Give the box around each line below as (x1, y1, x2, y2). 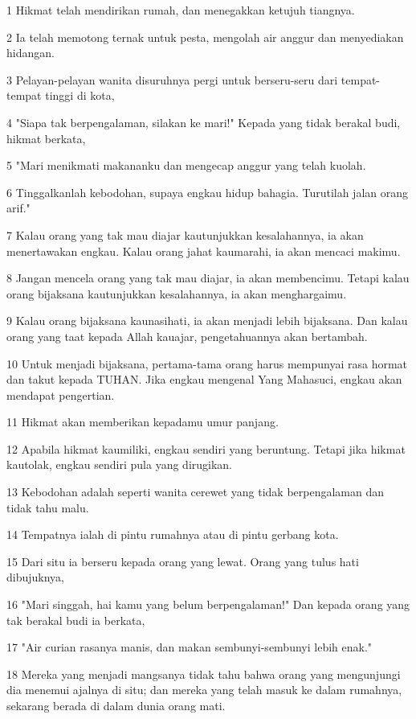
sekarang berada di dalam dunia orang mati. (6, 697, 226, 713)
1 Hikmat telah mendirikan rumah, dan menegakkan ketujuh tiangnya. (6, 2, 355, 18)
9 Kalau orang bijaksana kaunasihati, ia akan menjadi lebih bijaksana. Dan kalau (6, 312, 408, 329)
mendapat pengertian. (6, 386, 115, 403)
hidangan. (6, 44, 55, 61)
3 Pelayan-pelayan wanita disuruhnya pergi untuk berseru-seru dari (6, 71, 338, 88)
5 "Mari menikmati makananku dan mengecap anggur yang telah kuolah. (6, 157, 366, 174)
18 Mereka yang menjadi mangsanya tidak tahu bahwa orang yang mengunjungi (6, 665, 401, 682)
